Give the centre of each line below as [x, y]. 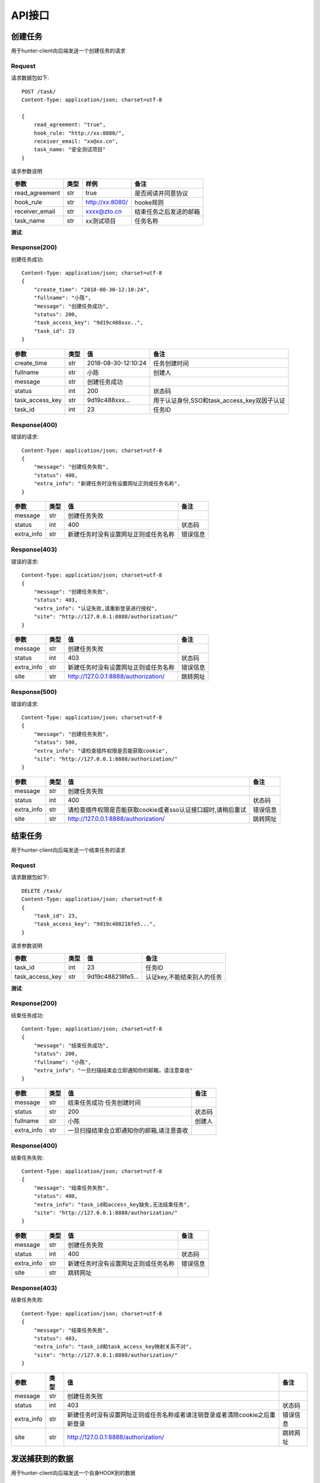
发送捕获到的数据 [42, 1459]
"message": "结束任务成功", [71, 1045]
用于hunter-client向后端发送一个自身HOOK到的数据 [73, 1473]
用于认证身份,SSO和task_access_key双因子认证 [219, 400]
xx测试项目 [101, 221]
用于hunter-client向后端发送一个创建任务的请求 [68, 51]
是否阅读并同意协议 [161, 193]
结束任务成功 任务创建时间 [104, 1102]
